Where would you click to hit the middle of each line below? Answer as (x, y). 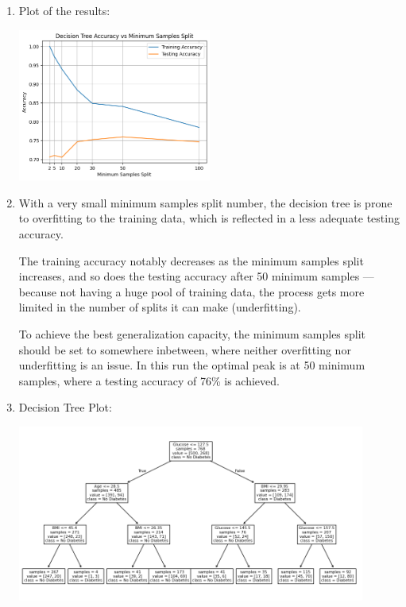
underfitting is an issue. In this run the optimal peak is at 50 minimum (192, 365)
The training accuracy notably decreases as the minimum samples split (191, 260)
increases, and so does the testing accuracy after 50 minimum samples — (196, 276)
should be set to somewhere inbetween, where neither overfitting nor (185, 349)
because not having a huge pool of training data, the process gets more (191, 291)
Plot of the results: (64, 10)
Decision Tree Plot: (65, 407)
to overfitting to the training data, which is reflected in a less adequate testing (209, 218)
